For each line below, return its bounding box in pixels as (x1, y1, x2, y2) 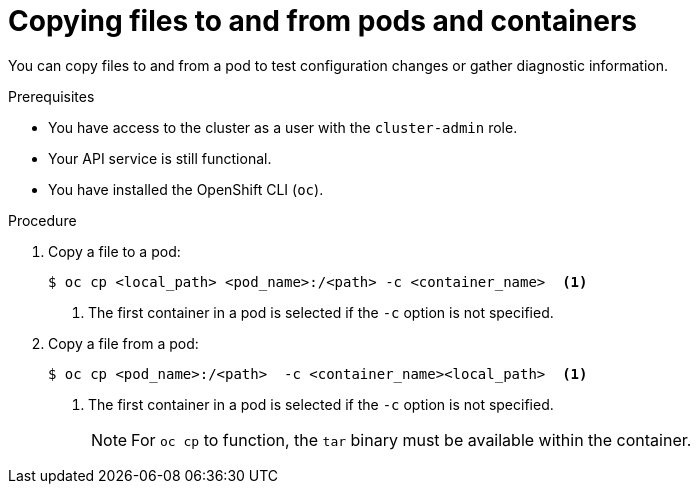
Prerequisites (8, 87, 95, 105)
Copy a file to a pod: (48, 242, 181, 260)
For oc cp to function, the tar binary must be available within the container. (131, 429, 692, 450)
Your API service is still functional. (48, 149, 272, 167)
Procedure (8, 211, 77, 229)
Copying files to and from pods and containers (8, 4, 638, 38)
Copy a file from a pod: (48, 334, 199, 352)
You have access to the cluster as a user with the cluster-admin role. (48, 118, 518, 136)
